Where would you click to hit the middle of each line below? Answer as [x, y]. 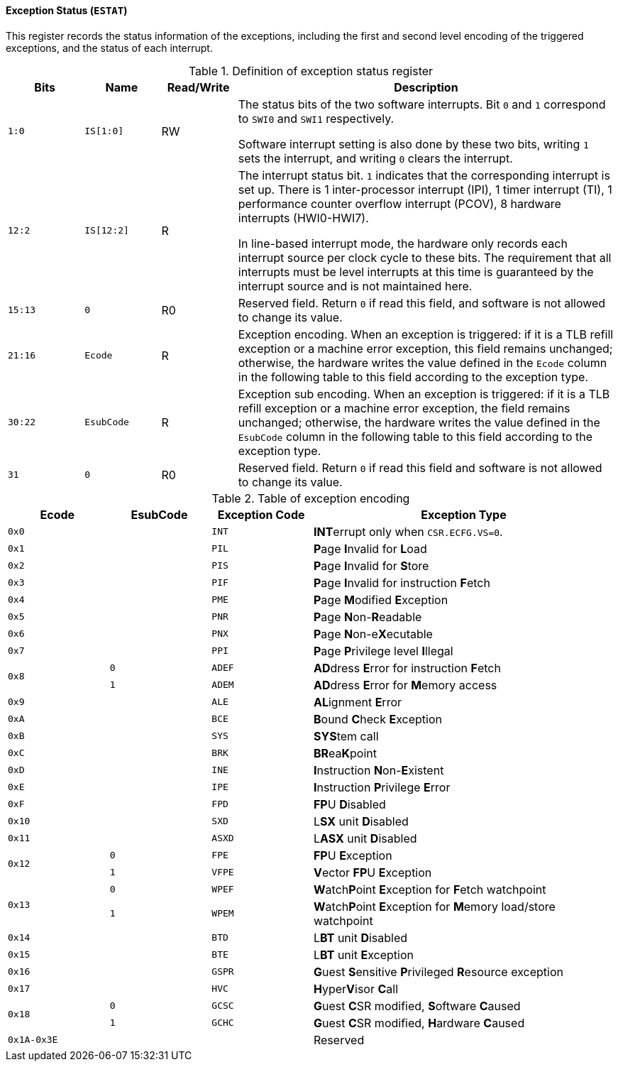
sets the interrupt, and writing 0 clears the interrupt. [375, 158]
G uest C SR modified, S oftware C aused [417, 1006]
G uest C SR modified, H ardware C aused [419, 1023]
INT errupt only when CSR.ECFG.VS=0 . [408, 531]
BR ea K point [345, 753]
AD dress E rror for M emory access [405, 685]
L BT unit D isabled [360, 937]
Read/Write [198, 87]
